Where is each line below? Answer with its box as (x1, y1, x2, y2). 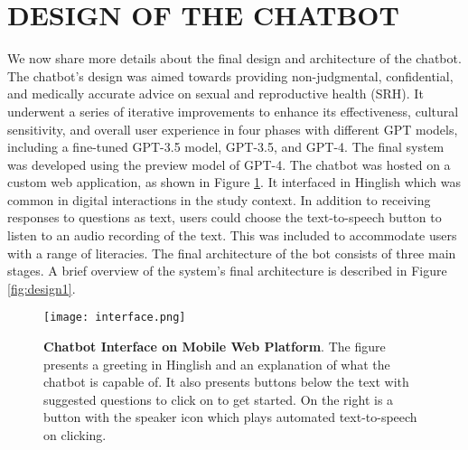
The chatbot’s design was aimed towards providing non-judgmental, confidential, (7, 66, 454, 85)
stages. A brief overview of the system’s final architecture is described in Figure (7, 261, 447, 280)
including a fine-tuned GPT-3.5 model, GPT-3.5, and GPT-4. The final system (7, 137, 445, 156)
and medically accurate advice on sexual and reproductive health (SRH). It (7, 84, 424, 103)
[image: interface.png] (43, 311, 186, 324)
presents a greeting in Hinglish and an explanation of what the (43, 354, 390, 373)
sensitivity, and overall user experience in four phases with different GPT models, (7, 119, 458, 138)
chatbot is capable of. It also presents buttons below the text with (43, 372, 409, 391)
